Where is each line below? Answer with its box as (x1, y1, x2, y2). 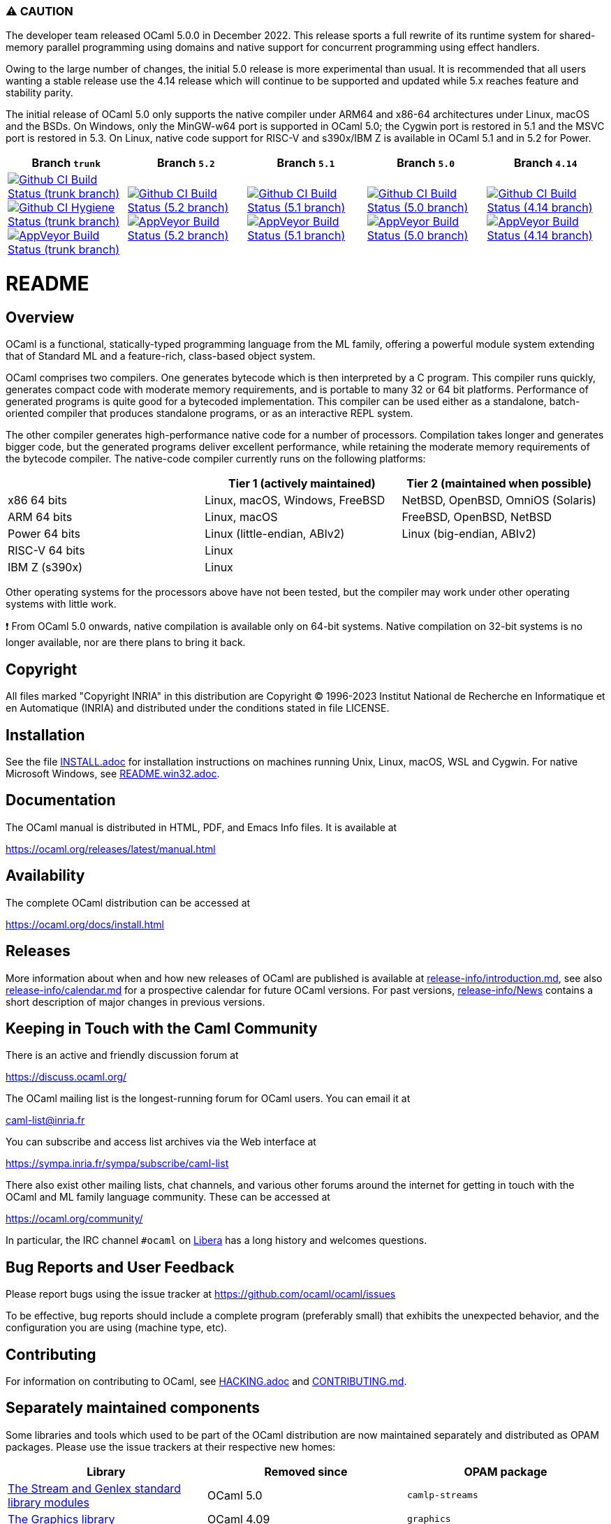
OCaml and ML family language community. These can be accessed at (6, 1191, 330, 1203)
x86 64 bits (8, 493, 68, 508)
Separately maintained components (6, 1399, 260, 1417)
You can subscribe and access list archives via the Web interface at (6, 1136, 316, 1148)
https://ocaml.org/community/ (6, 1212, 143, 1225)
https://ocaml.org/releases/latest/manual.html (6, 842, 216, 855)
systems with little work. (6, 598, 117, 610)
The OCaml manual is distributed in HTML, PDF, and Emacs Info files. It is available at (6, 821, 397, 833)
